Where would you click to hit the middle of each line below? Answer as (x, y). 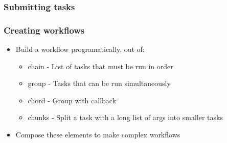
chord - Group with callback (72, 100)
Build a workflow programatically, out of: (80, 49)
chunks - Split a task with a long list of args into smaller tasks (125, 117)
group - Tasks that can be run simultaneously (99, 83)
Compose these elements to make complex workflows (98, 135)
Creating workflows (44, 30)
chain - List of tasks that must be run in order (100, 66)
